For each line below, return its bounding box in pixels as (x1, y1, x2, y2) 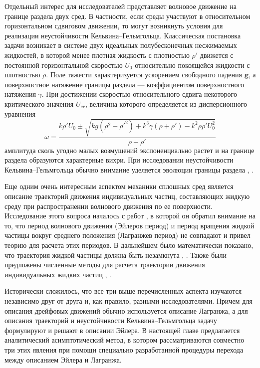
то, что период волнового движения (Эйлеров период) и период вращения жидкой (4, 220, 255, 230)
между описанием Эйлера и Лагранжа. (4, 354, 122, 365)
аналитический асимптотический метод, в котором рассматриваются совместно (4, 335, 245, 345)
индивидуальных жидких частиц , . (4, 269, 111, 279)
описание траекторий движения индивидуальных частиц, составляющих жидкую (4, 191, 250, 201)
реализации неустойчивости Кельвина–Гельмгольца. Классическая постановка (4, 30, 241, 40)
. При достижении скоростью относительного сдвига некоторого (41, 89, 237, 99)
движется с (200, 49, 234, 60)
